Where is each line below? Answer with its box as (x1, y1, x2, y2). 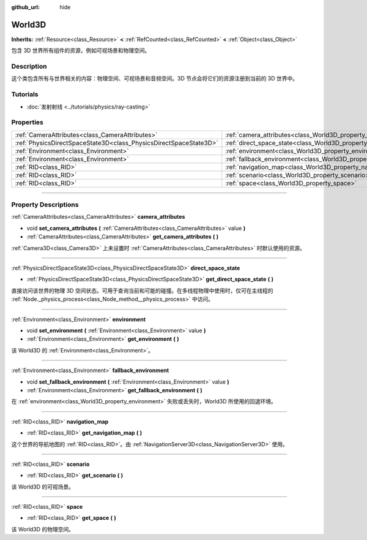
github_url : (11, 4, 40, 10)
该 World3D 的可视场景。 (11, 483, 75, 490)
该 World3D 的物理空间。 (11, 525, 75, 533)
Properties (11, 118, 44, 127)
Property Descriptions (11, 200, 79, 209)
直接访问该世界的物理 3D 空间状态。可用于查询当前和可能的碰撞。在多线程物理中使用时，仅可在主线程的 (11, 287, 273, 294)
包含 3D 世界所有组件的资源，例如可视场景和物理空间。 (11, 47, 150, 55)
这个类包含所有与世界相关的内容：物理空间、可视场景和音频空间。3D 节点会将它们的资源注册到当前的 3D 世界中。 (11, 75, 298, 82)
